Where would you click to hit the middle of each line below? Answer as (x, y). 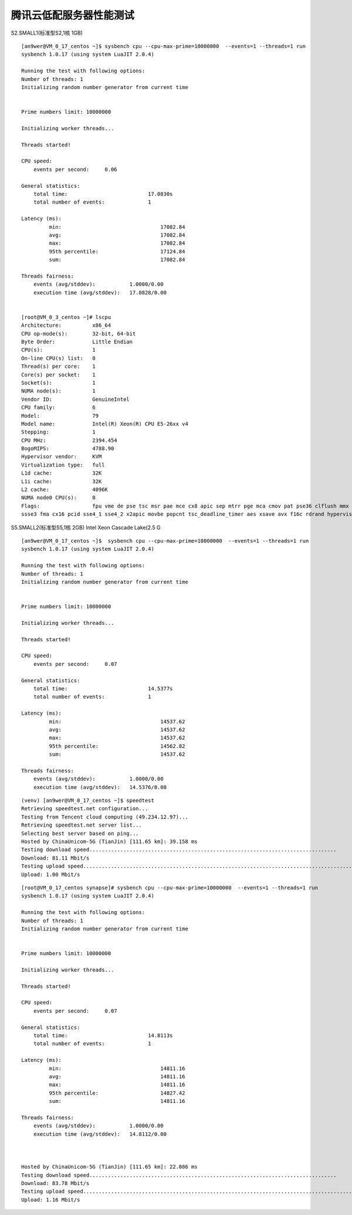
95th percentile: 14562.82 (117, 746)
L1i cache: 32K (62, 481)
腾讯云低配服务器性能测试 (73, 15)
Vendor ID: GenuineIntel (76, 399)
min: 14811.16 (117, 1068)
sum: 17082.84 (117, 260)
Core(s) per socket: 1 (59, 375)
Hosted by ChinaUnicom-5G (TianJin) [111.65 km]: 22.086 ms (109, 1167)
